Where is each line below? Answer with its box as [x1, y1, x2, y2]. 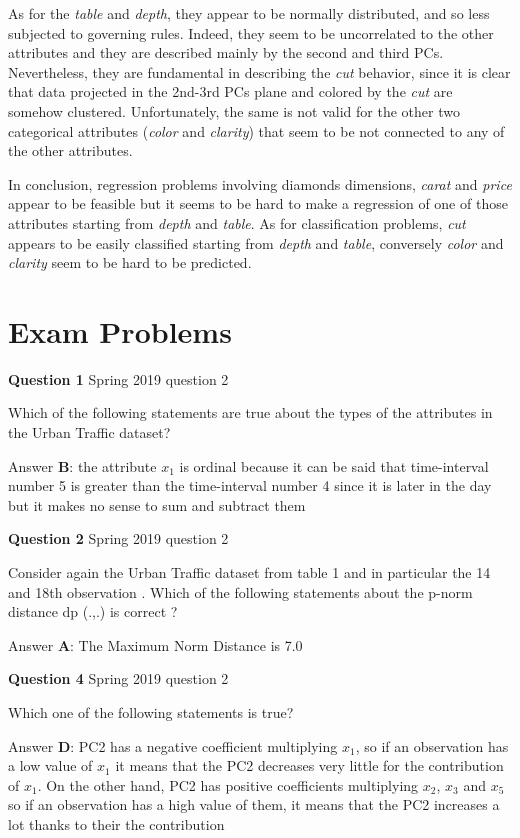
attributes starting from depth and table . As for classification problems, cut [8, 212, 466, 233]
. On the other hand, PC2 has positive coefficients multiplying [37, 774, 419, 795]
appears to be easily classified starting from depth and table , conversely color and [8, 232, 504, 253]
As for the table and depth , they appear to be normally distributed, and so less [8, 3, 490, 23]
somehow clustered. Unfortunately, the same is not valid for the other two [8, 100, 460, 121]
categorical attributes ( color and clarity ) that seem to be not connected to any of [8, 120, 505, 141]
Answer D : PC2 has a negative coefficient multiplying [8, 735, 338, 756]
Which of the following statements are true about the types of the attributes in [8, 402, 493, 423]
